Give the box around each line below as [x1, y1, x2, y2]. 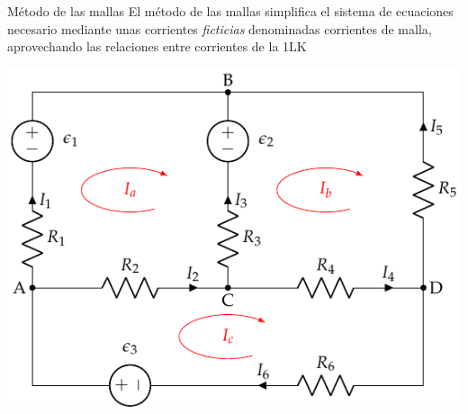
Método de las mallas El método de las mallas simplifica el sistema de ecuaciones [7, 2, 454, 20]
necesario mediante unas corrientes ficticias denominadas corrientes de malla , [7, 19, 432, 38]
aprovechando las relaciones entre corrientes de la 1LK [7, 37, 307, 56]
